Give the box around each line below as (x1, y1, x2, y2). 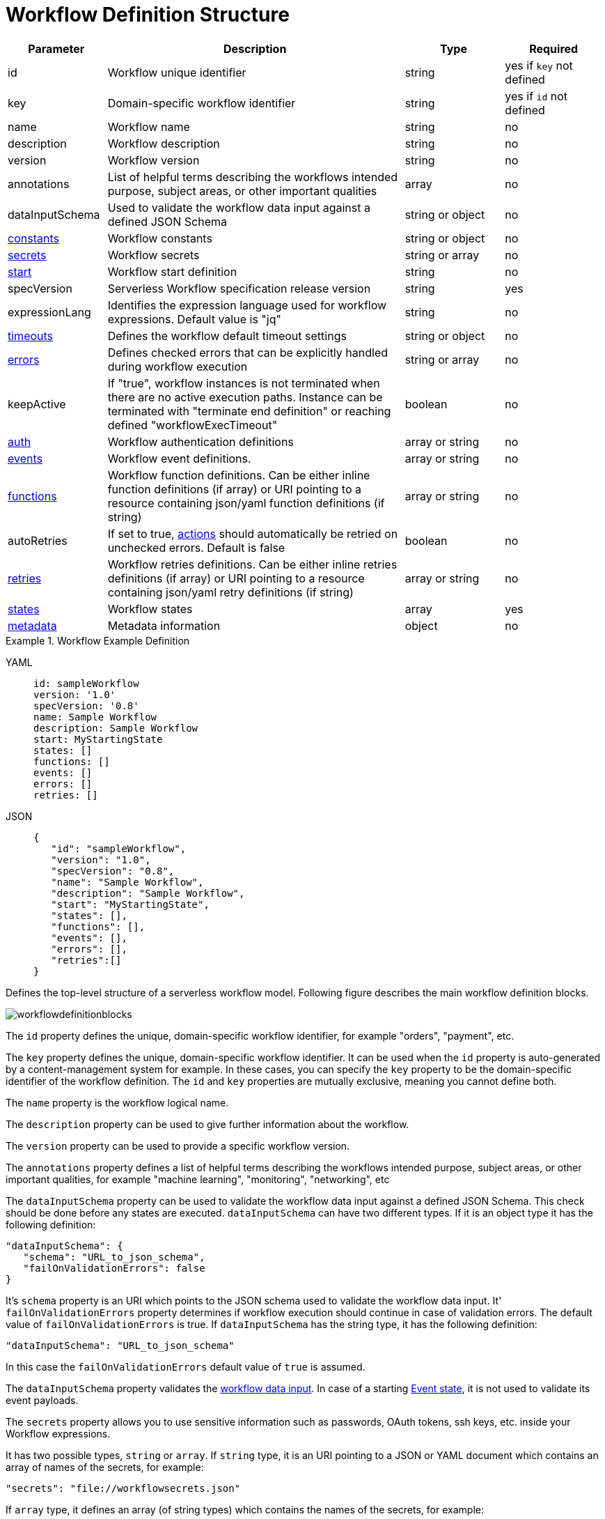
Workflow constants (107, 231, 212, 245)
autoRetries (8, 533, 68, 548)
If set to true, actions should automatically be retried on (107, 526, 398, 541)
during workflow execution (107, 359, 248, 373)
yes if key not (505, 58, 573, 72)
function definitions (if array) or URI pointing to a (107, 481, 361, 496)
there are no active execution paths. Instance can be (107, 390, 383, 404)
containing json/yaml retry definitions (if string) (107, 585, 354, 599)
